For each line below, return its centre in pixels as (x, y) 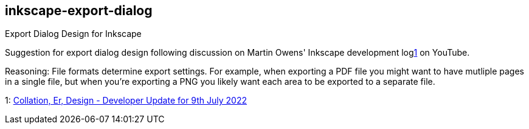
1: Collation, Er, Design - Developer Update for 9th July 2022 (126, 101)
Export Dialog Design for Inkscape (73, 34)
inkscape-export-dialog (79, 11)
